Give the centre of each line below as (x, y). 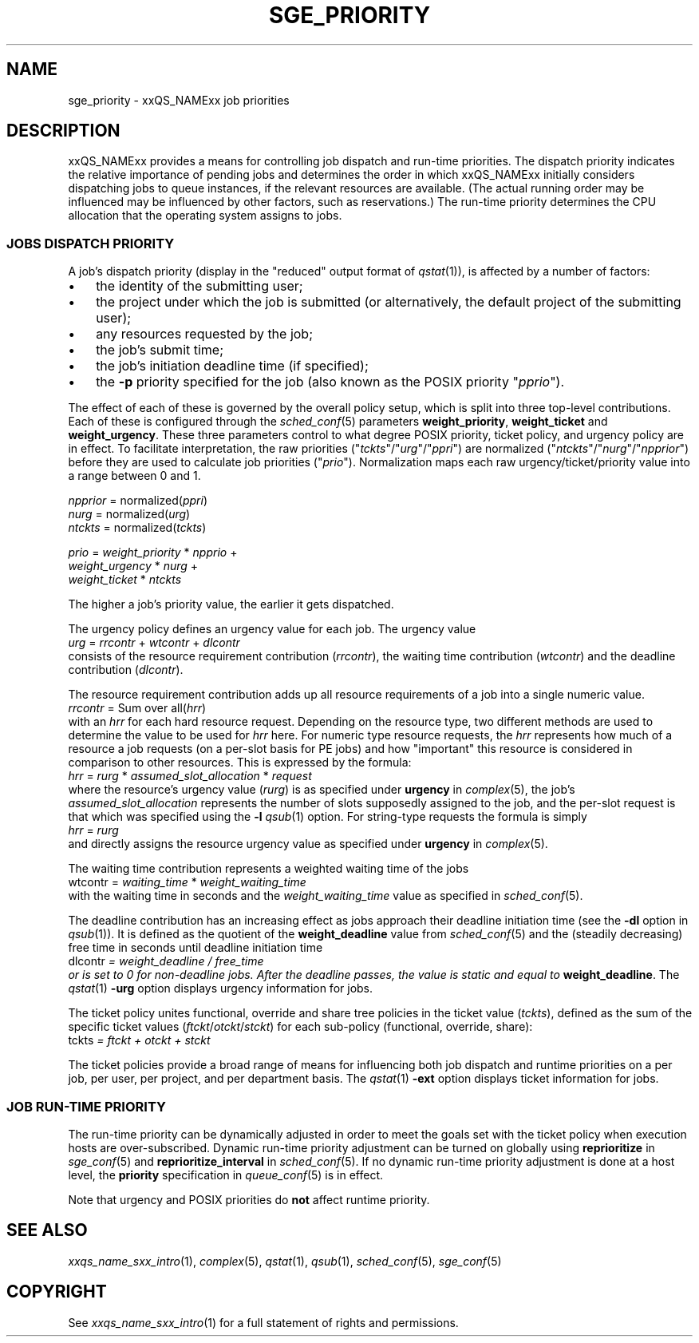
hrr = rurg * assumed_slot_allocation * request (190, 776)
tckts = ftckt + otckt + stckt (139, 1040)
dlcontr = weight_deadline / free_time (166, 961)
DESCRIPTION (63, 131)
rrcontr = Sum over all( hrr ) (137, 708)
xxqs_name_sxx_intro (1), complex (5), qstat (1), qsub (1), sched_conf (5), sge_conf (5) (285, 1261)
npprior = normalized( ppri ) (138, 501)
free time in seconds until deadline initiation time (195, 948)
